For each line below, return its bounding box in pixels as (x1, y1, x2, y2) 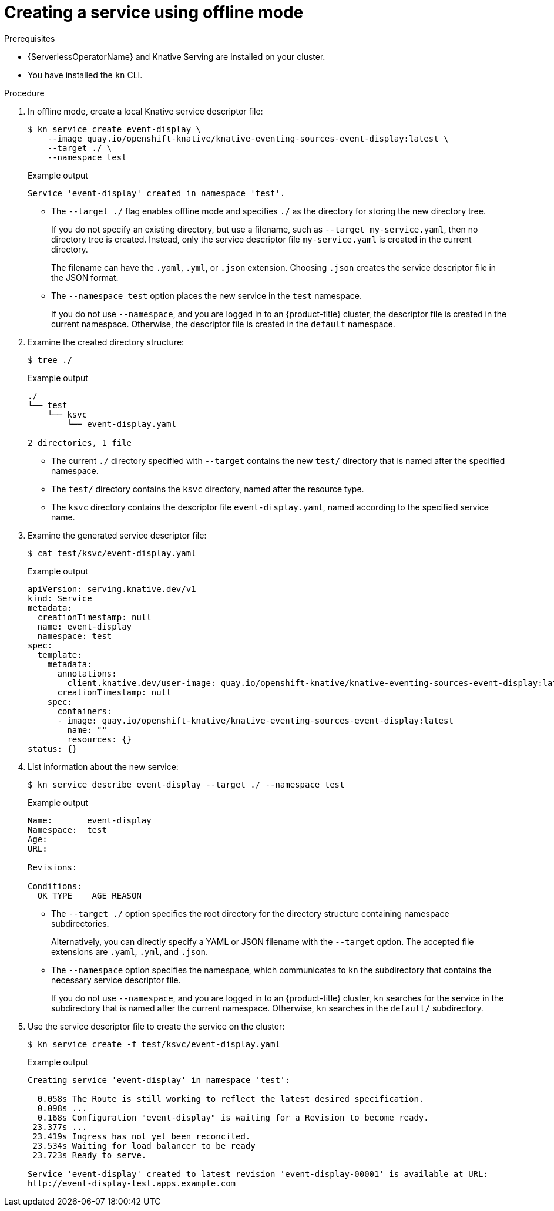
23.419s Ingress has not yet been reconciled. (32, 1131, 251, 1141)
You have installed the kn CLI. (28, 69, 143, 80)
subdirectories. (51, 918, 109, 929)
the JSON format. (51, 272, 119, 282)
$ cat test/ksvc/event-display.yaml (28, 548, 196, 558)
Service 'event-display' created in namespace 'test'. (28, 188, 286, 198)
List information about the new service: (28, 761, 179, 772)
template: (37, 650, 82, 660)
